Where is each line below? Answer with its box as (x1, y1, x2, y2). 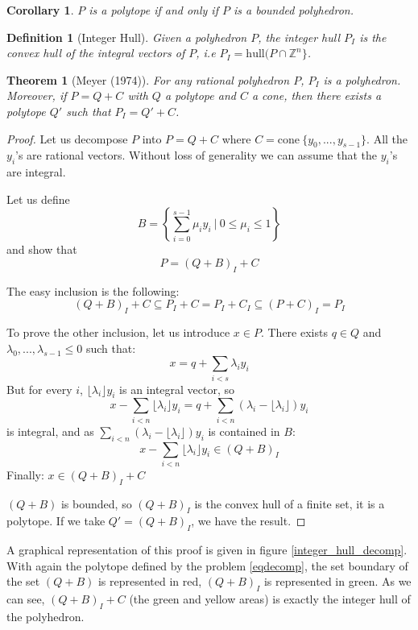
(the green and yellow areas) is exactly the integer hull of (129, 591, 411, 607)
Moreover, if (6, 87, 67, 104)
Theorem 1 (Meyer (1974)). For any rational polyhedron (6, 71, 290, 88)
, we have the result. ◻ (191, 512, 306, 529)
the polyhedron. (6, 608, 85, 625)
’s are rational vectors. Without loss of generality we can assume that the (15, 147, 378, 164)
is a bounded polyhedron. (233, 2, 354, 18)
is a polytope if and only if (89, 2, 218, 18)
